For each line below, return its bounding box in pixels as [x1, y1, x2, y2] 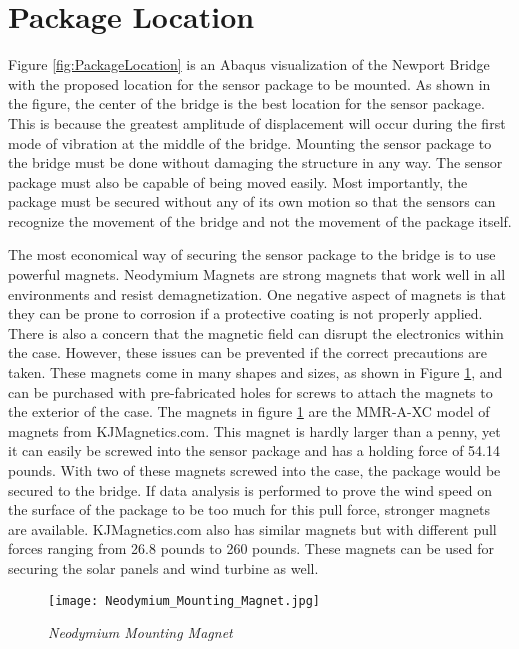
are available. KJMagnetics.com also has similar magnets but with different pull [8, 518, 497, 539]
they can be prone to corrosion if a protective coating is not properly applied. [8, 303, 483, 324]
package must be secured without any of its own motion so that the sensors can [8, 191, 496, 212]
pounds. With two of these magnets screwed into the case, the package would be [8, 460, 501, 480]
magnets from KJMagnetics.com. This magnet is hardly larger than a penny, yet [8, 420, 501, 441]
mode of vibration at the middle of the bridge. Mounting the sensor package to [8, 132, 492, 153]
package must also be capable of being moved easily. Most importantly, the [8, 171, 468, 192]
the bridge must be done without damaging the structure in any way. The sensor [8, 152, 503, 173]
